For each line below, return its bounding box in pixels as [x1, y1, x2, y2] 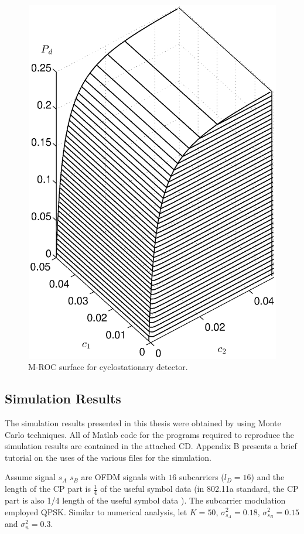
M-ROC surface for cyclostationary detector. [28, 361, 188, 373]
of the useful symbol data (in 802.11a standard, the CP [100, 482, 299, 495]
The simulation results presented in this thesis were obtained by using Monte [5, 417, 281, 429]
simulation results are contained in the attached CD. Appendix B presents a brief [5, 440, 297, 452]
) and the [251, 471, 285, 483]
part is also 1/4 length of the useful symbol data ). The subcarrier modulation [5, 494, 286, 506]
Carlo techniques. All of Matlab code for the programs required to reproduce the [5, 428, 294, 440]
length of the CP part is [5, 482, 91, 495]
